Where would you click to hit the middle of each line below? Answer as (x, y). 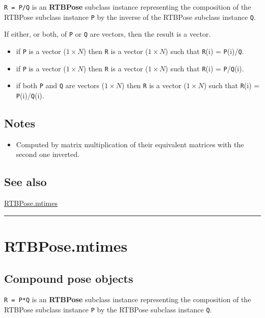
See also (25, 182)
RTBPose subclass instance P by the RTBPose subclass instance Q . (108, 310)
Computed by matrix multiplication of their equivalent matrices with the (130, 144)
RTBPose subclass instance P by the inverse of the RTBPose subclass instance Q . (130, 17)
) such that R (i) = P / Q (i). (205, 68)
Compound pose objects (69, 278)
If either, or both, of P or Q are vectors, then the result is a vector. (108, 34)
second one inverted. (48, 154)
